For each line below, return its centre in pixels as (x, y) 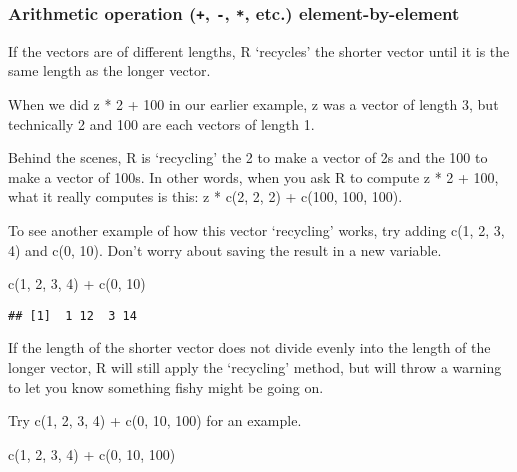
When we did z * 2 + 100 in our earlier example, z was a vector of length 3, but (253, 103)
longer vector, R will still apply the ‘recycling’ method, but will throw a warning (255, 366)
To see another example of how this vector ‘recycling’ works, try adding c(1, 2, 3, (256, 229)
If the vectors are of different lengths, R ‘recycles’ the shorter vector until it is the (259, 50)
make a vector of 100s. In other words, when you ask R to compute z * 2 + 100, (253, 176)
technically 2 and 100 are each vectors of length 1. (161, 123)
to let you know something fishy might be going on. (166, 386)
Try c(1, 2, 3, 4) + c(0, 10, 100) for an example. (155, 420)
